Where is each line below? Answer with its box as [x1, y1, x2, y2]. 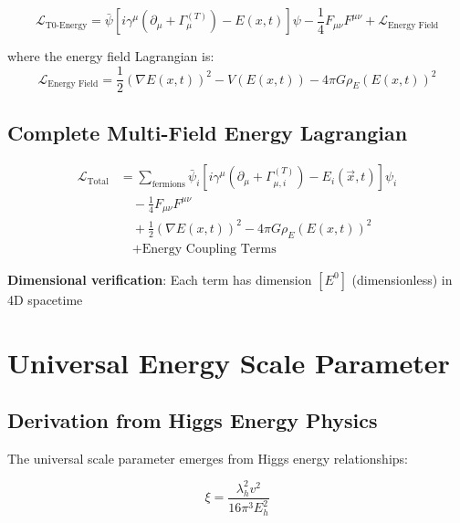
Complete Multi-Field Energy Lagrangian [7, 118, 408, 146]
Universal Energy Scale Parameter [7, 343, 450, 381]
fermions [152, 180, 185, 190]
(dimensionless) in [351, 269, 453, 288]
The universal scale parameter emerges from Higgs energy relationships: [7, 448, 408, 467]
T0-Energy [45, 20, 88, 30]
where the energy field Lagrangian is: [7, 47, 214, 66]
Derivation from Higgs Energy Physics [7, 406, 378, 434]
